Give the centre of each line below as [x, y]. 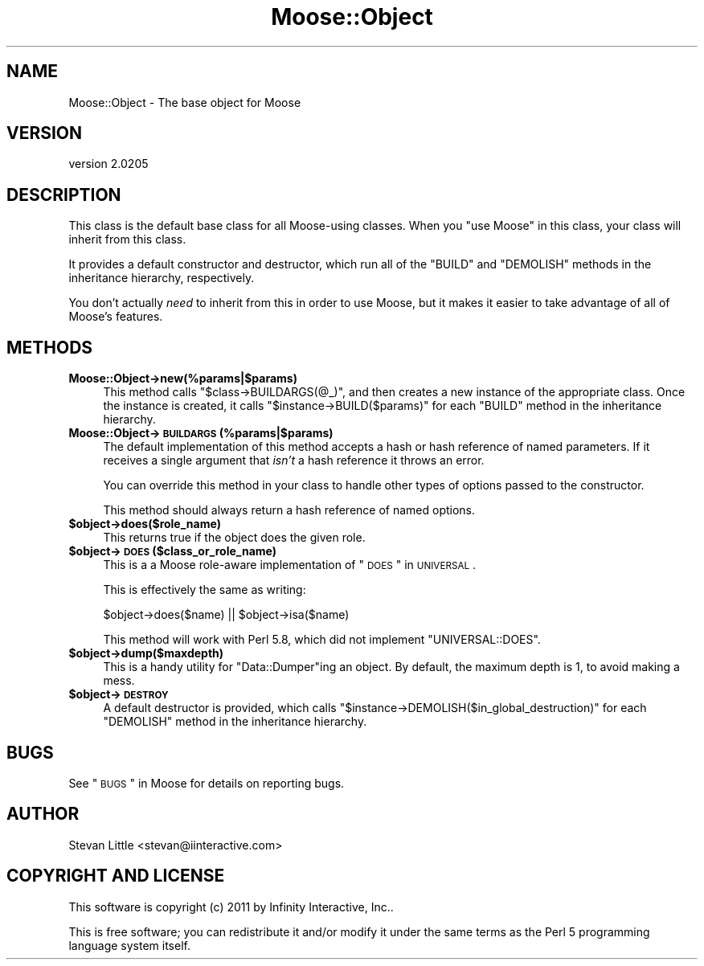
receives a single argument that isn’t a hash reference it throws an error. [294, 460]
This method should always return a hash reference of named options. [289, 510]
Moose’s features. [116, 317]
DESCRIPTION [64, 194]
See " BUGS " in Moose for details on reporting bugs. [207, 783]
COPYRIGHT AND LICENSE [116, 876]
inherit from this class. [127, 239]
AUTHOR [43, 814]
